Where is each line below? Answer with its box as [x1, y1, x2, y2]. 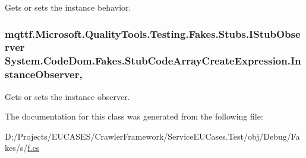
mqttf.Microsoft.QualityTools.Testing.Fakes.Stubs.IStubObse [5, 26, 301, 41]
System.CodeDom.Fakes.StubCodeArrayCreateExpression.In [5, 53, 301, 68]
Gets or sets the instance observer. [5, 90, 130, 102]
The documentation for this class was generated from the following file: [5, 110, 263, 122]
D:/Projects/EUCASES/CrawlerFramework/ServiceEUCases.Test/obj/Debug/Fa [5, 130, 300, 142]
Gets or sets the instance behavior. [5, 1, 131, 13]
